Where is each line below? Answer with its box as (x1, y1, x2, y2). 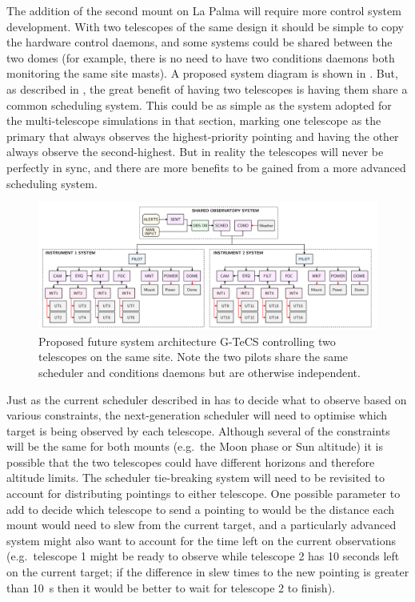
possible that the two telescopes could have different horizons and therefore (6, 453, 375, 470)
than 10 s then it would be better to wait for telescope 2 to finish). (6, 579, 335, 596)
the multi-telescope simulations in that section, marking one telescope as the (6, 112, 381, 129)
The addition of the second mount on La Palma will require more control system (6, 2, 401, 18)
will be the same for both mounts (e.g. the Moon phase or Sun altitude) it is (6, 438, 383, 455)
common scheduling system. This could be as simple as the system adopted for (6, 96, 392, 113)
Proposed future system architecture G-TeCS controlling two (38, 332, 336, 349)
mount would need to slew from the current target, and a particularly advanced (6, 516, 397, 533)
